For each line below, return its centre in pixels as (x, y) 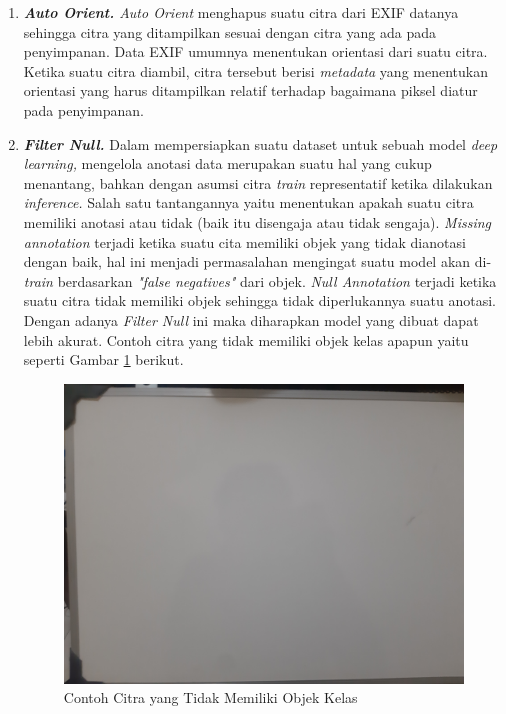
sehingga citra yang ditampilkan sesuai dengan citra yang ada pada (229, 31)
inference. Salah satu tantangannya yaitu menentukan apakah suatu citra (248, 202)
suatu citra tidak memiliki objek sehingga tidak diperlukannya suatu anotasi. (259, 300)
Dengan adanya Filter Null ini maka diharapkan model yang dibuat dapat (251, 319)
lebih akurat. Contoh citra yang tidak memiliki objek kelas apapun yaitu (246, 339)
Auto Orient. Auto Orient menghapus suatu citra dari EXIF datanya (241, 12)
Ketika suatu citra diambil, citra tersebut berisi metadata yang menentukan (255, 70)
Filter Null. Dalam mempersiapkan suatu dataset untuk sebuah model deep (260, 143)
